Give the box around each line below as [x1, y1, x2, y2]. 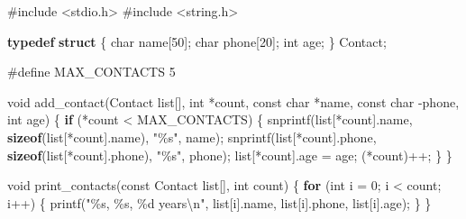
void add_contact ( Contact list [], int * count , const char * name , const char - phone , [7, 92, 460, 111]
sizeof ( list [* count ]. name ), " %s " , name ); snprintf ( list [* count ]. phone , [7, 127, 377, 146]
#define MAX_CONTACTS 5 [7, 62, 176, 81]
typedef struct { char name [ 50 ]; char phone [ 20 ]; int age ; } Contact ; [7, 32, 387, 50]
